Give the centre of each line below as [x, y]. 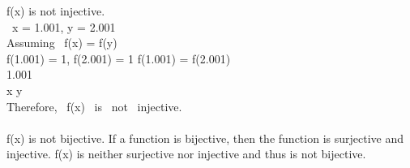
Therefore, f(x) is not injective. [94, 106]
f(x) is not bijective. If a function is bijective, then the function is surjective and [205, 138]
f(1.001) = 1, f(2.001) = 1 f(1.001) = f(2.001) [119, 58]
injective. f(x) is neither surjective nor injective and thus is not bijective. [186, 154]
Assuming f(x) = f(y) [62, 43]
